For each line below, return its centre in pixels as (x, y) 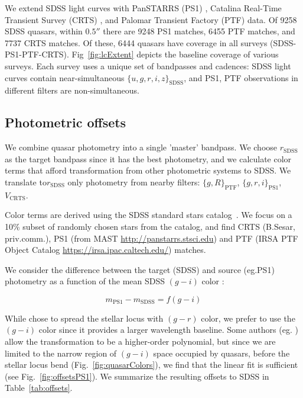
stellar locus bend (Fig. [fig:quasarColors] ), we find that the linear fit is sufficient (151, 365)
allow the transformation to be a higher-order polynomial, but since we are (140, 341)
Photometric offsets (66, 122)
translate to (26, 182)
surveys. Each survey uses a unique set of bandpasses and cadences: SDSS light (148, 65)
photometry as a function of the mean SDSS (85, 281)
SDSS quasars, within (44, 31)
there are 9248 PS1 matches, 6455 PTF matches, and (199, 31)
